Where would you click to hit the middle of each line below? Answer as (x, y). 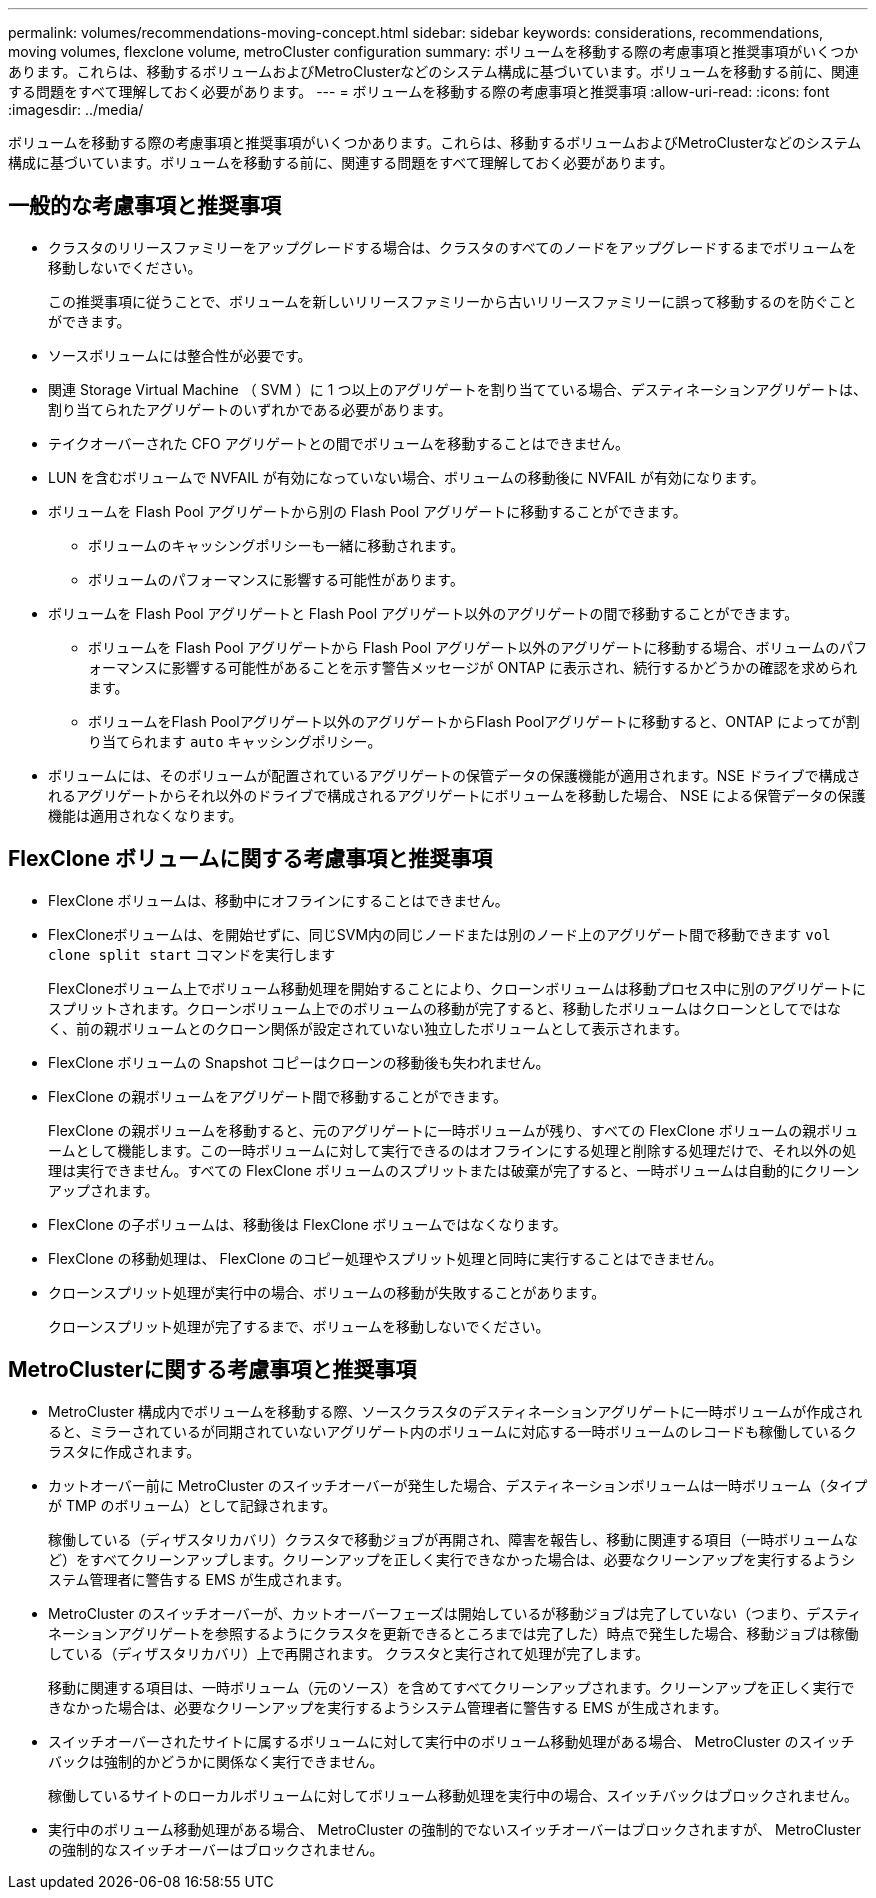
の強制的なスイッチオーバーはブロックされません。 (216, 1849)
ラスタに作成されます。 (124, 1451)
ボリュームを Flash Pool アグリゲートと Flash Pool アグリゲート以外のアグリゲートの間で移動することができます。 (423, 613)
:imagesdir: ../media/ (76, 109)
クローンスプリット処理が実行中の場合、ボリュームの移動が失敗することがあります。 (327, 1292)
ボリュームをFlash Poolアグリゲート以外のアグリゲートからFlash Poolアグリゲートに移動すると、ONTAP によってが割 (474, 721)
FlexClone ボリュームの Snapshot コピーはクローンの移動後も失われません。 (299, 1062)
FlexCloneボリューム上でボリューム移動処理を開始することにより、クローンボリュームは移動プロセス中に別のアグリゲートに (457, 988)
